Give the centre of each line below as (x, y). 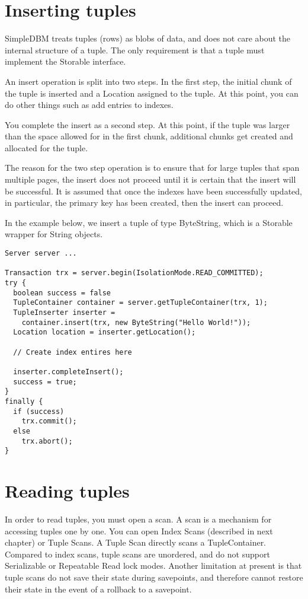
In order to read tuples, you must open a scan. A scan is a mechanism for (138, 519)
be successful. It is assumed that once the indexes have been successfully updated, (153, 191)
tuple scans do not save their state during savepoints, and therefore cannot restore (154, 577)
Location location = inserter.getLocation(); (105, 332)
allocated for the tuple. (46, 147)
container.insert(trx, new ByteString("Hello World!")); (136, 322)
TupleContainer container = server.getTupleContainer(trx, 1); (140, 303)
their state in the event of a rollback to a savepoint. (98, 589)
